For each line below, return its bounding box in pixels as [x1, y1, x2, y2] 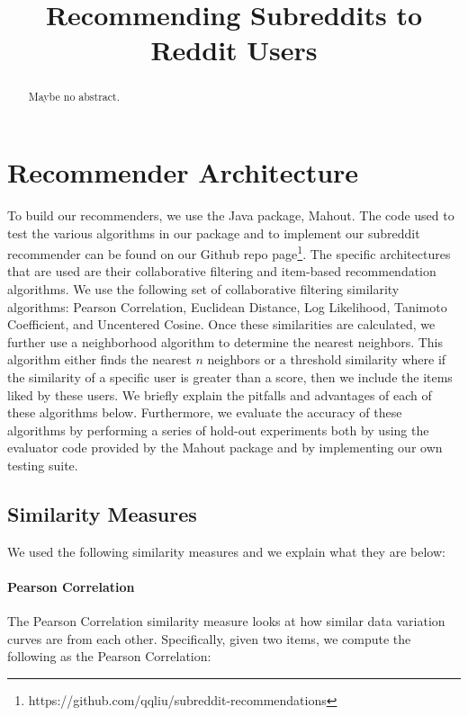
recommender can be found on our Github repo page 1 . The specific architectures [7, 242, 451, 263]
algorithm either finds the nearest [7, 350, 192, 369]
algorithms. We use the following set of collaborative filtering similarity [7, 279, 400, 298]
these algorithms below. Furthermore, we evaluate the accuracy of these [7, 403, 402, 422]
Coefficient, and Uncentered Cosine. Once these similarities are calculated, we [7, 315, 436, 334]
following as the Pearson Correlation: [7, 647, 211, 666]
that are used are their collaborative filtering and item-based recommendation [7, 262, 436, 281]
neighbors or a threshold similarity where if [207, 350, 446, 369]
